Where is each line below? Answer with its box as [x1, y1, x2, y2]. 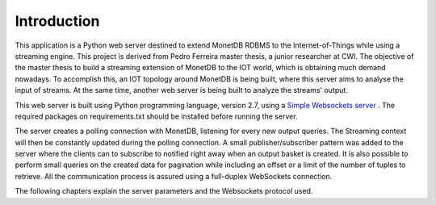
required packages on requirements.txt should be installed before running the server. [15, 111, 298, 121]
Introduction [15, 12, 100, 30]
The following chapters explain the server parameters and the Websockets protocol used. [15, 186, 313, 196]
